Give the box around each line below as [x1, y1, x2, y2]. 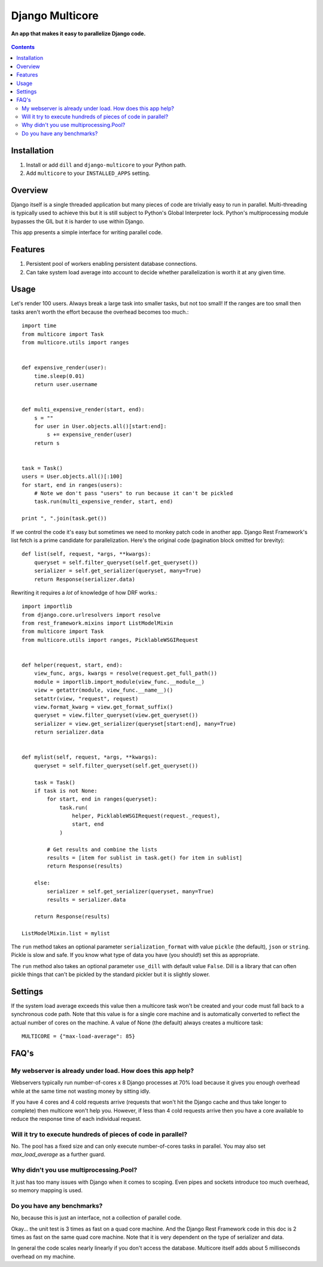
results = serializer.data [47, 896, 126, 903]
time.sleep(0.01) [33, 372, 85, 380]
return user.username [33, 381, 98, 387]
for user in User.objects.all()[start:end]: [33, 423, 167, 429]
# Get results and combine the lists [47, 846, 158, 853]
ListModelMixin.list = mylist [22, 930, 111, 936]
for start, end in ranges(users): [22, 481, 123, 488]
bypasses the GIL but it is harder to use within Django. [11, 217, 145, 225]
